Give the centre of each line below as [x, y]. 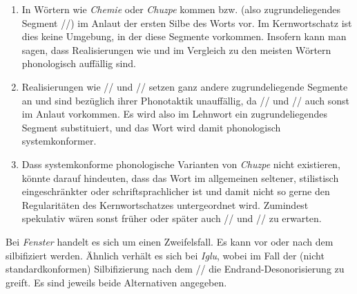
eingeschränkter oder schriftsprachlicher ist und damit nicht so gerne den [176, 191]
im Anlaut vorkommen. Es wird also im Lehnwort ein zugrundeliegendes [174, 114]
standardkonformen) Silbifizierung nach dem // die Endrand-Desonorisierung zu [175, 269]
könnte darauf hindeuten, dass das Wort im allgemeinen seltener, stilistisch [180, 177]
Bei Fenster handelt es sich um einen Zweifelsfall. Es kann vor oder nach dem [170, 241]
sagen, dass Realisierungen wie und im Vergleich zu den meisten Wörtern [176, 49]
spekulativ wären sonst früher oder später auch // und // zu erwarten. [172, 218]
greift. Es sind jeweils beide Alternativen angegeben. [116, 282]
